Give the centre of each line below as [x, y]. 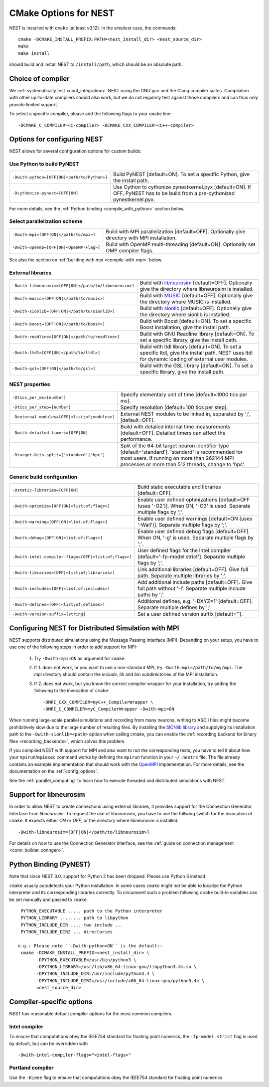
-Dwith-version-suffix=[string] [49, 614]
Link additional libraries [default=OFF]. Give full [193, 569]
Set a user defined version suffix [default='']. [190, 614]
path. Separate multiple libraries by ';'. [182, 576]
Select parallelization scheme [46, 221]
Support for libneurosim [47, 795]
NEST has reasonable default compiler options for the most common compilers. [91, 1014]
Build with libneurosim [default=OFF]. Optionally [196, 283]
